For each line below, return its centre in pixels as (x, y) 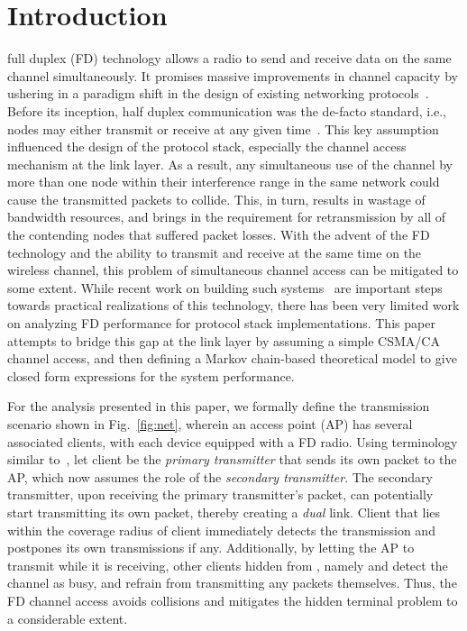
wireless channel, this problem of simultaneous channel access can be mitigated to (233, 270)
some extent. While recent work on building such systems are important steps (225, 287)
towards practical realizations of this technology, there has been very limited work (233, 305)
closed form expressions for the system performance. (151, 375)
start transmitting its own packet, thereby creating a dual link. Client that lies (224, 512)
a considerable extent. (68, 618)
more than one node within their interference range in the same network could (224, 182)
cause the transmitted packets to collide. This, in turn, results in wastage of (216, 199)
